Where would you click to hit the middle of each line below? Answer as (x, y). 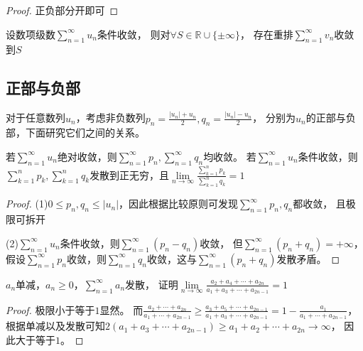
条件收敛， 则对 (134, 34)
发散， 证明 (152, 284)
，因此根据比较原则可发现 (179, 204)
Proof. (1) (27, 204)
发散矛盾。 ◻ (308, 258)
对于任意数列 (36, 118)
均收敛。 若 (230, 156)
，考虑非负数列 (110, 118)
